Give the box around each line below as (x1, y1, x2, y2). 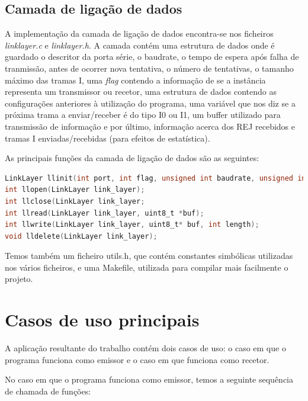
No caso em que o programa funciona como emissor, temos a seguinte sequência (5, 373, 293, 386)
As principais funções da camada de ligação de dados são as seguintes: (5, 152, 259, 164)
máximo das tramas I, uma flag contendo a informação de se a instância (5, 73, 266, 86)
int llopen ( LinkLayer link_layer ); (5, 185, 145, 194)
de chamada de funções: (5, 384, 91, 397)
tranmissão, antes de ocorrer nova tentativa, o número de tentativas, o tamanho (5, 62, 294, 74)
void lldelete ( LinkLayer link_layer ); (5, 232, 158, 240)
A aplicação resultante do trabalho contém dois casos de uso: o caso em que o (5, 342, 286, 354)
